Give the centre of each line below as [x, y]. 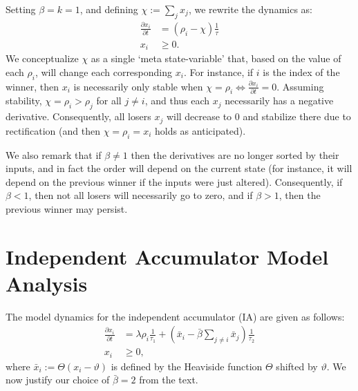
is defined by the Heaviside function [187, 366]
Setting [21, 9]
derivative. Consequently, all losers [78, 116]
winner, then [32, 86]
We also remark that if [54, 154]
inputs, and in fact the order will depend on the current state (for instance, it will [179, 168]
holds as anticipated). [200, 130]
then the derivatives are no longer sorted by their [235, 154]
